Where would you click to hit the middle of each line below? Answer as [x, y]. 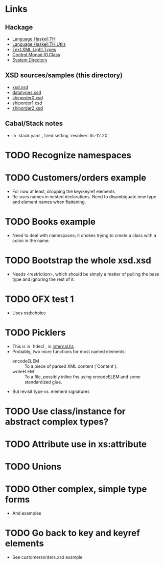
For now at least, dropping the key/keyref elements [63, 191]
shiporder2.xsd [27, 108]
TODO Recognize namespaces [68, 155]
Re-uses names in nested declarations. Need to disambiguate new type [84, 196]
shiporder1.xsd [27, 103]
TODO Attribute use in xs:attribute [76, 444]
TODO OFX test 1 [40, 299]
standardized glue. [43, 382]
